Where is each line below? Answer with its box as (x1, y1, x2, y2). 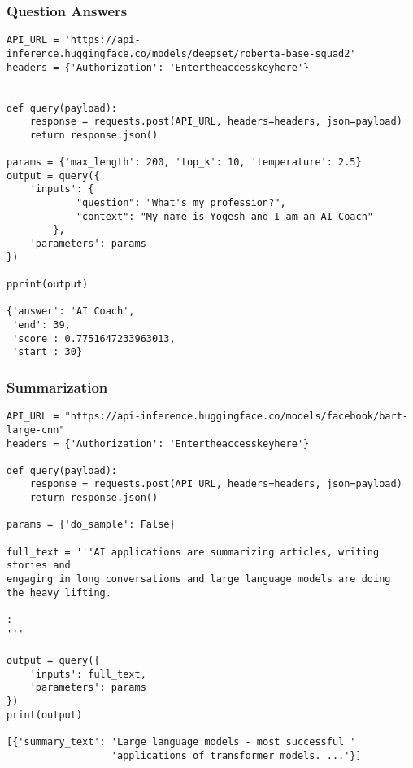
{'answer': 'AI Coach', (7, 305, 135, 318)
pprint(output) (7, 279, 89, 291)
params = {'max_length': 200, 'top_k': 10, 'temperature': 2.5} (7, 156, 362, 169)
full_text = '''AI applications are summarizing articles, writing (7, 546, 380, 558)
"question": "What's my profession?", (76, 197, 286, 209)
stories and (7, 560, 71, 572)
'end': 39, (12, 319, 71, 331)
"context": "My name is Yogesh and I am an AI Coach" (76, 210, 374, 222)
